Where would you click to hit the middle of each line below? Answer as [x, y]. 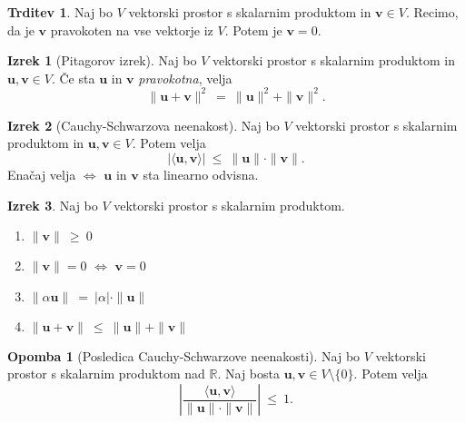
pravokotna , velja [185, 78]
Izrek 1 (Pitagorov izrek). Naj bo [102, 60]
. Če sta [73, 78]
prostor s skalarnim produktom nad [106, 374]
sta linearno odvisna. [201, 175]
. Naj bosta [248, 374]
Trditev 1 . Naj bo [60, 12]
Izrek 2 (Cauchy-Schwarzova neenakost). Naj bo [143, 125]
